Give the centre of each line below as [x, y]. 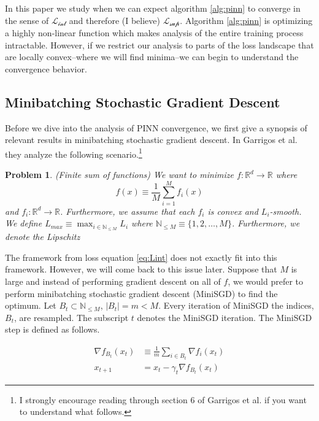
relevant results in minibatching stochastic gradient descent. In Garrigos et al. [151, 140]
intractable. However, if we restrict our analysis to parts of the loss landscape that [159, 44]
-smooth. [286, 211]
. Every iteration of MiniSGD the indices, [236, 305]
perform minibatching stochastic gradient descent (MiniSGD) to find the [141, 293]
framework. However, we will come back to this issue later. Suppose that [141, 269]
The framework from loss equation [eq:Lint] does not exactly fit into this [141, 257]
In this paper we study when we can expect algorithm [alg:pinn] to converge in [153, 8]
